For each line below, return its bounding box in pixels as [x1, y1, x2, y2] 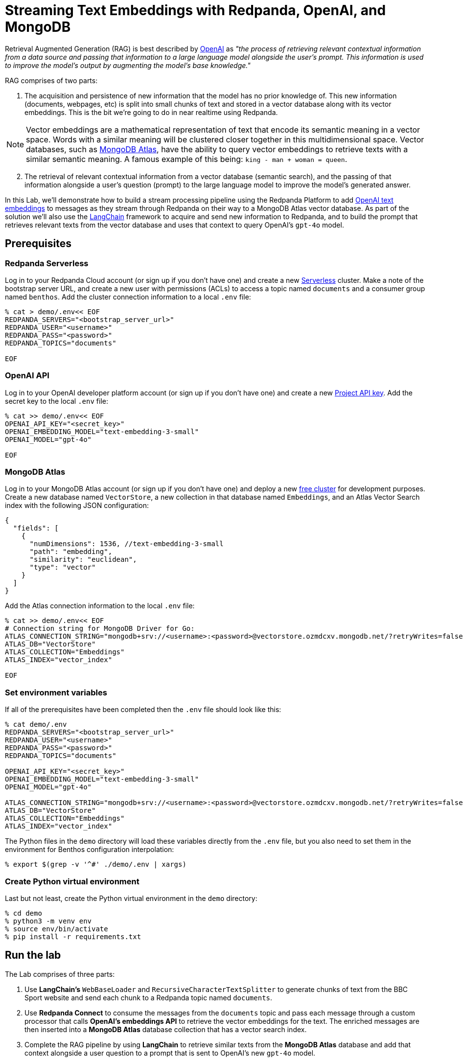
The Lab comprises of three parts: [5, 969, 115, 978]
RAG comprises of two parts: [5, 76, 98, 85]
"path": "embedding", [29, 548, 113, 556]
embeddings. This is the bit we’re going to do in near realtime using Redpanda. [24, 108, 278, 116]
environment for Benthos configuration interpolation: [5, 845, 174, 854]
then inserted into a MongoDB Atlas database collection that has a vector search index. [24, 1025, 307, 1034]
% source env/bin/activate [5, 924, 108, 933]
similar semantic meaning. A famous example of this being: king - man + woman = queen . [26, 154, 347, 164]
